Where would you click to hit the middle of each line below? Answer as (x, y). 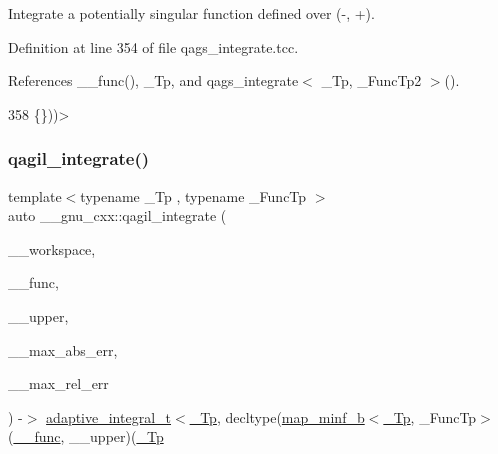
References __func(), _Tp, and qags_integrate (153, 80)
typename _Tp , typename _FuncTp (193, 195)
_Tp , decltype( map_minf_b (277, 416)
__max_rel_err (58, 383)
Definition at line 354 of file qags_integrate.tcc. (153, 46)
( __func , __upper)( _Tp (86, 436)
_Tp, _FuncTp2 (371, 80)
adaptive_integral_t (109, 416)
